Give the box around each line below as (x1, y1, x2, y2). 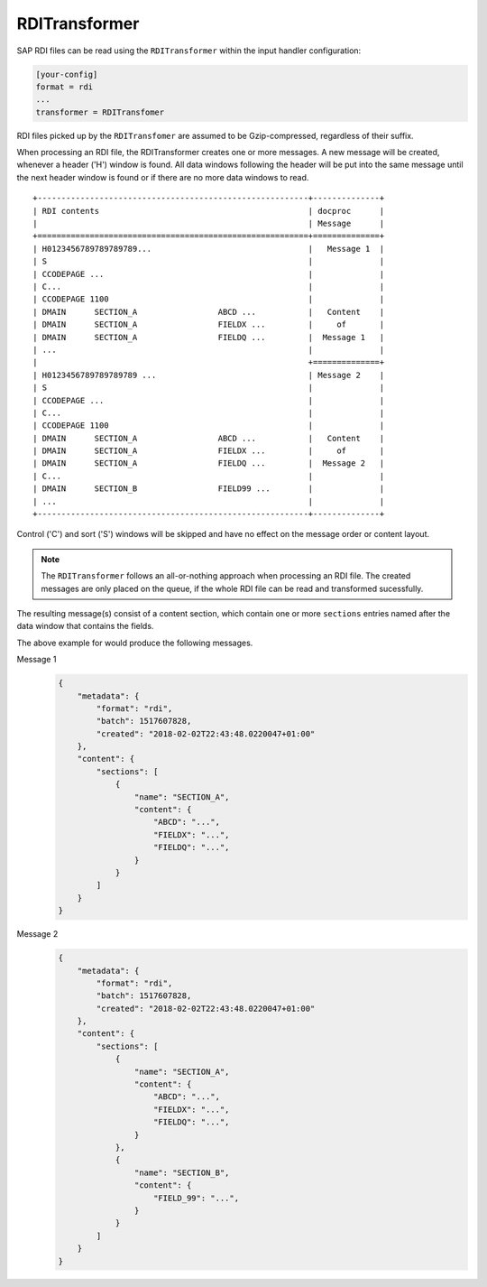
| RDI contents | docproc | (32, 206, 385, 216)
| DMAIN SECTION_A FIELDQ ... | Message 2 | (32, 458, 385, 468)
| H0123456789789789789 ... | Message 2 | (32, 370, 385, 380)
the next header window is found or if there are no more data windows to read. (16, 171, 309, 182)
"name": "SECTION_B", (133, 1167, 230, 1178)
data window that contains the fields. (16, 621, 154, 632)
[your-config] (35, 69, 98, 79)
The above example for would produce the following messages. (16, 637, 253, 648)
